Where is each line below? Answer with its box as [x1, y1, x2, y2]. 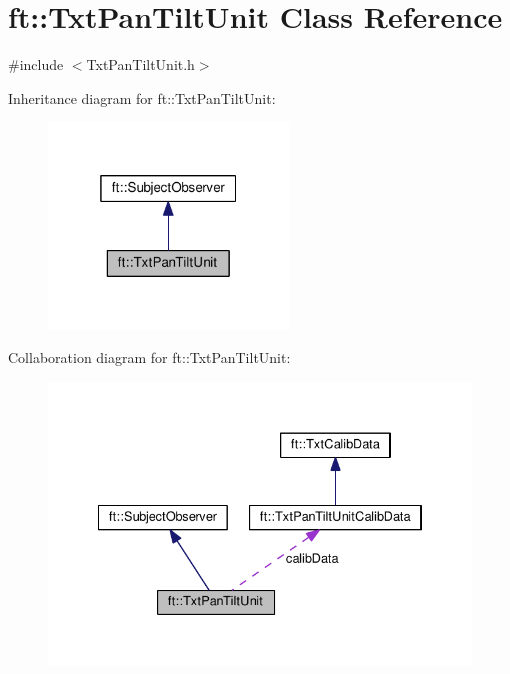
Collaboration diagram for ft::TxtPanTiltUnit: [8, 347, 291, 368]
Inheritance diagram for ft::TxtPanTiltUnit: [8, 87, 276, 108]
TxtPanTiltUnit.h [86, 54, 195, 75]
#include [8, 54, 64, 75]
